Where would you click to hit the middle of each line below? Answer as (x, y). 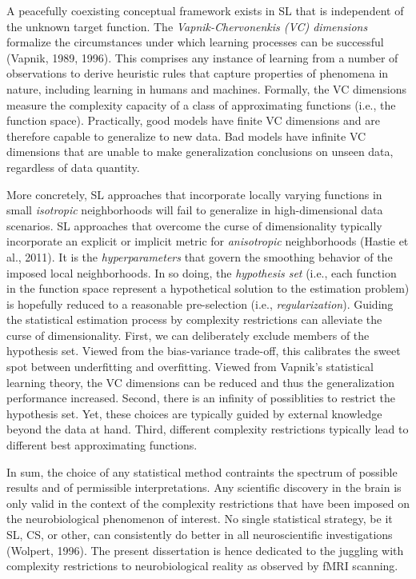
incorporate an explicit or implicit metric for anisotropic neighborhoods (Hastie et (208, 241)
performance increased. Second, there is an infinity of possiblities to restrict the (201, 398)
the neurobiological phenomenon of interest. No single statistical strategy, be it (200, 519)
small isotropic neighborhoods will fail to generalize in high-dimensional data (195, 210)
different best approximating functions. (102, 445)
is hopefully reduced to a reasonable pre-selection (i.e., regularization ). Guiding (200, 303)
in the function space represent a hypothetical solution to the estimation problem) (208, 288)
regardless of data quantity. (73, 167)
